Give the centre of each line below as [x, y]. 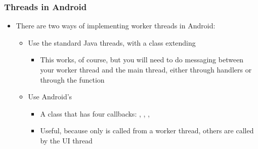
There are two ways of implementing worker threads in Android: [116, 26]
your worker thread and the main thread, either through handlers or [146, 69]
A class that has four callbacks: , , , [95, 113]
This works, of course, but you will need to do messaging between [142, 60]
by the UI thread [66, 140]
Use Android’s [50, 97]
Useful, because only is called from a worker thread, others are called [147, 131]
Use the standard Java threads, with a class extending [112, 42]
